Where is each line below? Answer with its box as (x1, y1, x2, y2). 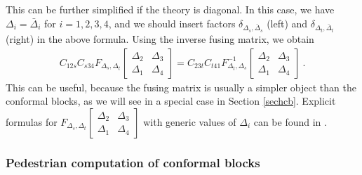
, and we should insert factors (108, 15, 236, 30)
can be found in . (253, 114, 327, 129)
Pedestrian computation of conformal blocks (6, 153, 260, 171)
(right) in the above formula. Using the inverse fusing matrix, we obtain (6, 31, 314, 46)
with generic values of (143, 114, 236, 129)
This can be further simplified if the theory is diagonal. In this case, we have (6, 2, 335, 16)
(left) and (267, 15, 308, 30)
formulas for (6, 114, 58, 129)
